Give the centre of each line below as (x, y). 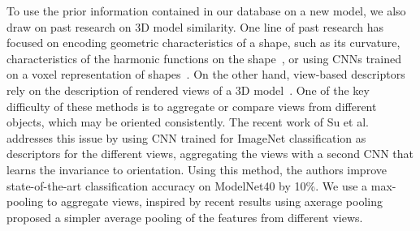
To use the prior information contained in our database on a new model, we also (206, 11)
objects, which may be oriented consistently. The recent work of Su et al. (188, 122)
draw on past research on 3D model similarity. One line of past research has (195, 26)
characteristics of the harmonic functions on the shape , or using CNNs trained (204, 58)
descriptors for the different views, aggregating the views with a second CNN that (210, 154)
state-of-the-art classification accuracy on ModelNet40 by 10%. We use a (187, 185)
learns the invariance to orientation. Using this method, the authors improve (197, 169)
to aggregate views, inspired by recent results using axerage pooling (214, 201)
